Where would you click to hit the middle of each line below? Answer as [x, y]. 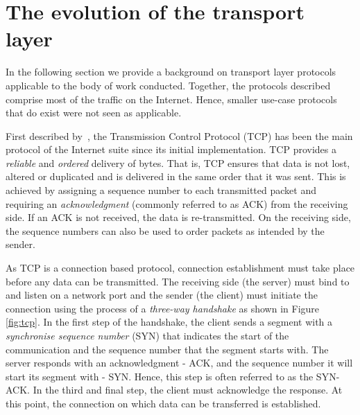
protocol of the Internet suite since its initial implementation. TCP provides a [171, 149]
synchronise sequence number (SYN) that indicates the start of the [147, 335]
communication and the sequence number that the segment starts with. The [167, 349]
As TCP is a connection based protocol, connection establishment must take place [180, 268]
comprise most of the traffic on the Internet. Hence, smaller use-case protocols [171, 99]
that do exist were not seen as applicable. [94, 113]
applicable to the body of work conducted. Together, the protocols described [168, 85]
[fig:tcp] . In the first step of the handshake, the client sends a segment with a [169, 322]
